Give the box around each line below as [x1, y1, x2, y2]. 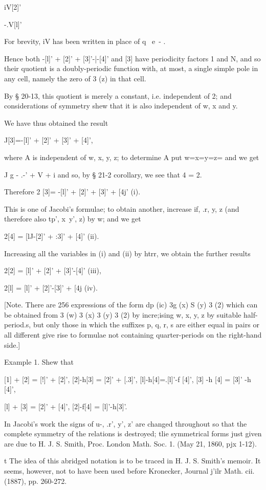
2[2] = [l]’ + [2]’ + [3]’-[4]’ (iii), [4, 265, 101, 276]
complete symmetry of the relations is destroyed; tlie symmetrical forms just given [4, 428, 262, 439]
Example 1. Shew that [4, 357, 74, 367]
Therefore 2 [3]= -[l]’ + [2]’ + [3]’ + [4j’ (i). [4, 186, 141, 197]
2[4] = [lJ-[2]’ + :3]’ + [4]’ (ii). [4, 230, 99, 241]
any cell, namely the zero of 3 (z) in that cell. [4, 73, 146, 83]
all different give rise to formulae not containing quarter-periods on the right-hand [4, 329, 262, 340]
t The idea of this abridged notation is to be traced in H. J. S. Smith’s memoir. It [4, 455, 261, 466]
